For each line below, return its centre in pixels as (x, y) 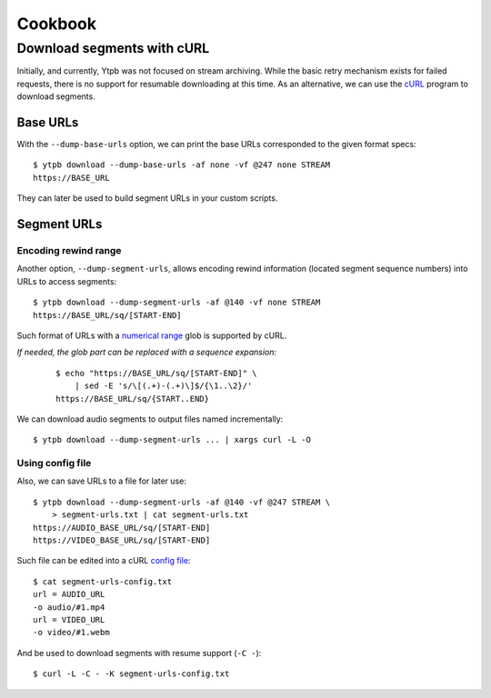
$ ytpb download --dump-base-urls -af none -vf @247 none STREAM (182, 165)
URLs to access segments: (67, 281)
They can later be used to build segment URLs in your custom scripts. (147, 198)
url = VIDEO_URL (69, 619)
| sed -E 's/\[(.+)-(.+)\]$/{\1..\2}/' (163, 386)
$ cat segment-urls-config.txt (103, 581)
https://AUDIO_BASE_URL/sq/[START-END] (122, 528)
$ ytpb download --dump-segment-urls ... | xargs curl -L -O (172, 440)
